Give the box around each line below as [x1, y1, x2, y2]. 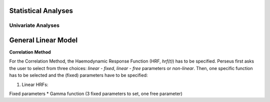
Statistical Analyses [9, 6, 73, 15]
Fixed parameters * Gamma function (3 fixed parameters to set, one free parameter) [9, 90, 182, 97]
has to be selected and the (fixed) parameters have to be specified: [9, 72, 148, 78]
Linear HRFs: [21, 81, 48, 87]
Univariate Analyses [9, 22, 60, 29]
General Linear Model [9, 36, 77, 44]
